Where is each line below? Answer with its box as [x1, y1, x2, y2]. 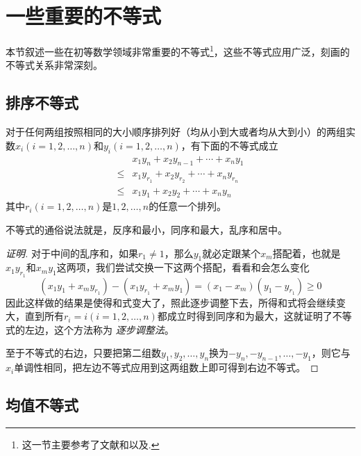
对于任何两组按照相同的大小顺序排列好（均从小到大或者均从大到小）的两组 [6, 124, 346, 139]
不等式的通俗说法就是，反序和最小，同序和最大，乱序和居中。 [6, 222, 287, 237]
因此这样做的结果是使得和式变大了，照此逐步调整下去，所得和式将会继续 [6, 295, 336, 309]
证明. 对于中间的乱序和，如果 [6, 245, 138, 260]
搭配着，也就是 [272, 245, 341, 260]
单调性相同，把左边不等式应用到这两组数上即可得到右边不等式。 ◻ [14, 360, 319, 375]
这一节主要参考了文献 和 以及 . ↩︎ [22, 437, 160, 452]
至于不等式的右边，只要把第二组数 [6, 345, 161, 360]
